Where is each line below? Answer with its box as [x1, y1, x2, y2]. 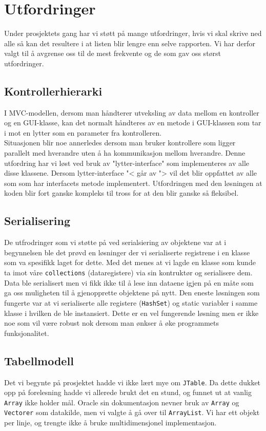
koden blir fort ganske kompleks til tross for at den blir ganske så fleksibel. [4, 188, 239, 198]
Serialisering [4, 213, 71, 229]
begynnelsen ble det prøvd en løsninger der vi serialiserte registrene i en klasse [4, 247, 250, 257]
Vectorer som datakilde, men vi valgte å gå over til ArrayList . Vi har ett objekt [4, 407, 260, 418]
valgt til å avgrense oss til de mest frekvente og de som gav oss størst [4, 48, 221, 59]
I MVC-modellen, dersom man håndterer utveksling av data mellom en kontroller [4, 107, 259, 118]
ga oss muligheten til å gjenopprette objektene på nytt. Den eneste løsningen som [4, 287, 260, 298]
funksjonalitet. [4, 327, 49, 338]
